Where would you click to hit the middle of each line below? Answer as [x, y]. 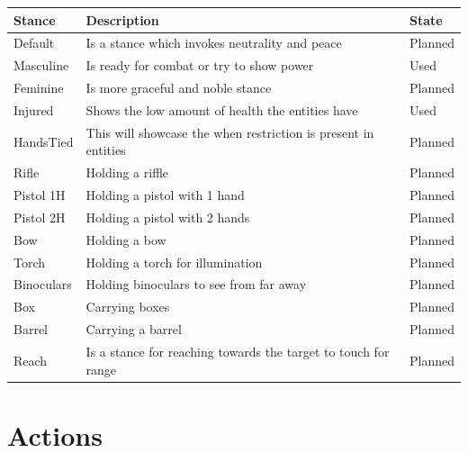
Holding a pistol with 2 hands [168, 217]
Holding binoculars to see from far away [196, 284]
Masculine [41, 65]
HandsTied [44, 141]
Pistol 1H [40, 195]
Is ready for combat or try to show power [200, 65]
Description [122, 19]
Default [34, 43]
